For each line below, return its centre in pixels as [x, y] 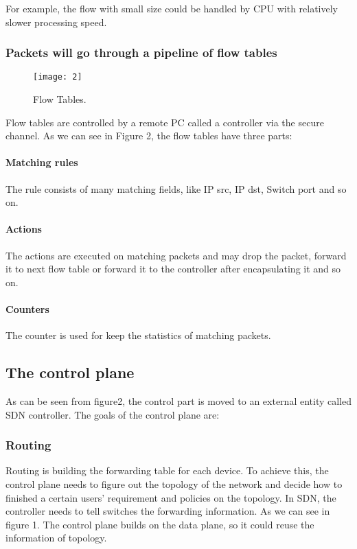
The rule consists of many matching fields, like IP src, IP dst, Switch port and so [176, 188]
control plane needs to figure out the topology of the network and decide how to [174, 484]
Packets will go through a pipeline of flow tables [141, 52]
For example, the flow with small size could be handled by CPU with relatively [172, 8]
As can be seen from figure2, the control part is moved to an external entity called [178, 401]
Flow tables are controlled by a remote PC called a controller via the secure [165, 122]
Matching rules [42, 162]
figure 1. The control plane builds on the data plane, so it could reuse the [160, 524]
